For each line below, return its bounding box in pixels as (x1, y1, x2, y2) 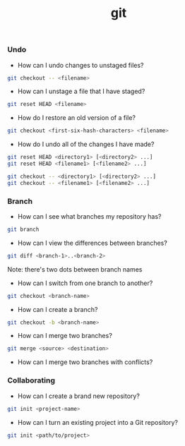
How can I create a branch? (17, 305, 98, 313)
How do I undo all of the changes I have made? (17, 140, 155, 149)
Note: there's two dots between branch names (7, 265, 143, 273)
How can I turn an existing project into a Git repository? (17, 418, 179, 426)
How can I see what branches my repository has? (17, 212, 162, 220)
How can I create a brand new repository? (17, 392, 140, 400)
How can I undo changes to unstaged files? (17, 61, 144, 69)
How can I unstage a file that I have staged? (17, 87, 145, 96)
